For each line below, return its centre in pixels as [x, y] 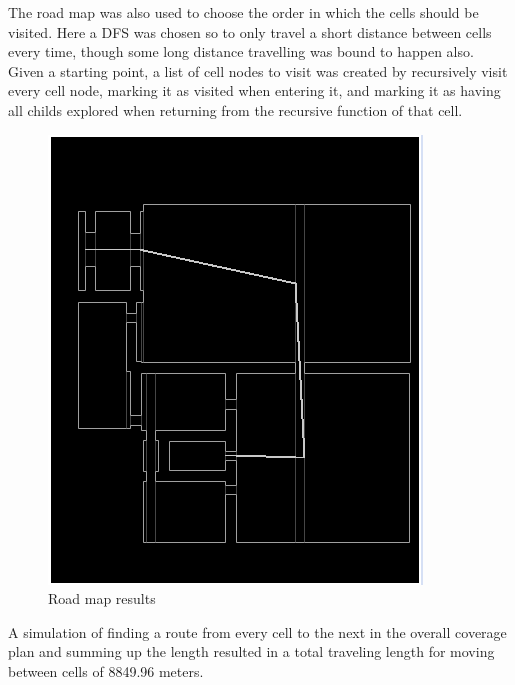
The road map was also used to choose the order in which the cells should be [243, 12]
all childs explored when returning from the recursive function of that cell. [235, 109]
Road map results [102, 598]
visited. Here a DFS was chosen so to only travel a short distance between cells [250, 31]
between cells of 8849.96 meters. [106, 670]
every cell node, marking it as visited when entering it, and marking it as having [254, 90]
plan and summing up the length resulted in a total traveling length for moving [251, 651]
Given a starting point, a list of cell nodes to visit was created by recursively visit [258, 70]
